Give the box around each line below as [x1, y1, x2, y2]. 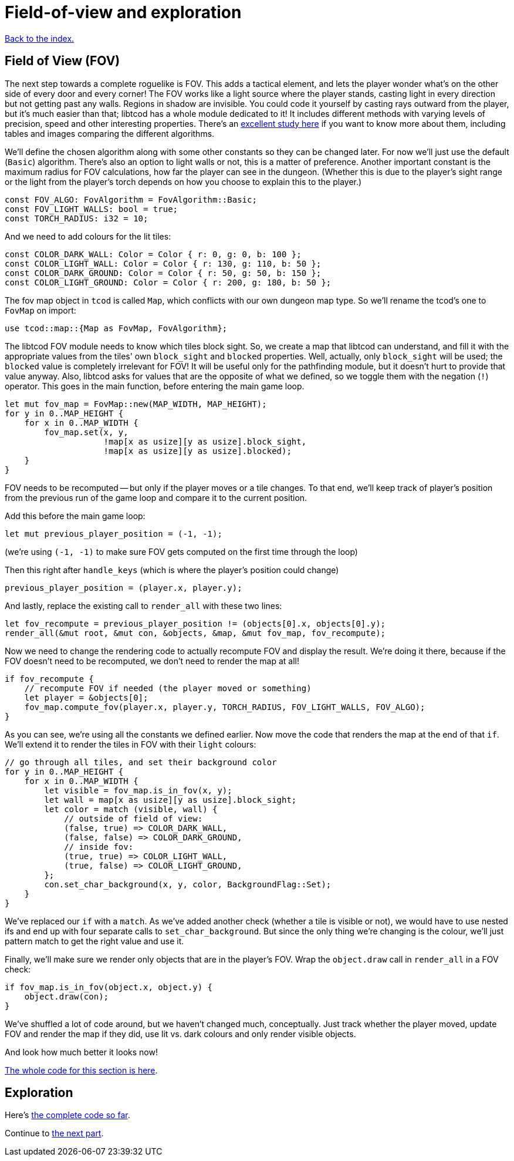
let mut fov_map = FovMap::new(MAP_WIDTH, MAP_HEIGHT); [5, 399, 267, 409]
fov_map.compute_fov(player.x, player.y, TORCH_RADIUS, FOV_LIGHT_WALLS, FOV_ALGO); [24, 702, 425, 712]
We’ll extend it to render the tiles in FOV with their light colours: [5, 739, 256, 749]
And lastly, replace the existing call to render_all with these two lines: [5, 600, 282, 611]
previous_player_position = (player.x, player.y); [5, 583, 242, 593]
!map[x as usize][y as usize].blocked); [103, 446, 292, 456]
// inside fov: [64, 842, 134, 852]
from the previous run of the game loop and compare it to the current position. [5, 492, 307, 503]
